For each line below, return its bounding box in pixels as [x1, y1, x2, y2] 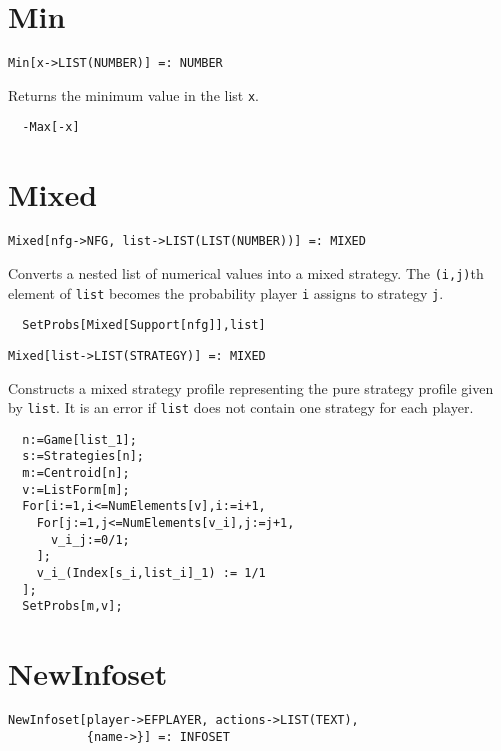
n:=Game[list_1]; [22, 432, 137, 447]
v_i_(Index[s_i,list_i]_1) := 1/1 [36, 566, 266, 580]
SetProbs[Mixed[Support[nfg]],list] [22, 318, 266, 333]
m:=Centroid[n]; [22, 466, 130, 481]
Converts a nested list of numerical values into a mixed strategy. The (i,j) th [8, 262, 484, 283]
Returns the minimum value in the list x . [8, 84, 260, 105]
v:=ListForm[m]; [22, 482, 130, 497]
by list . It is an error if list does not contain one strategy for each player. [8, 397, 474, 418]
